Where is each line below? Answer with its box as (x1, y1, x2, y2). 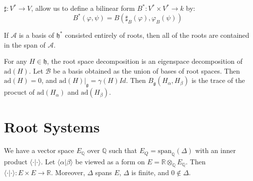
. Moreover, (51, 167, 85, 177)
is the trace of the (191, 75, 245, 85)
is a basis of (19, 30, 55, 40)
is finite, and (131, 167, 169, 177)
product (4, 156, 28, 167)
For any (4, 56, 27, 66)
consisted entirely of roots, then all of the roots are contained (65, 30, 250, 40)
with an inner (195, 145, 236, 155)
